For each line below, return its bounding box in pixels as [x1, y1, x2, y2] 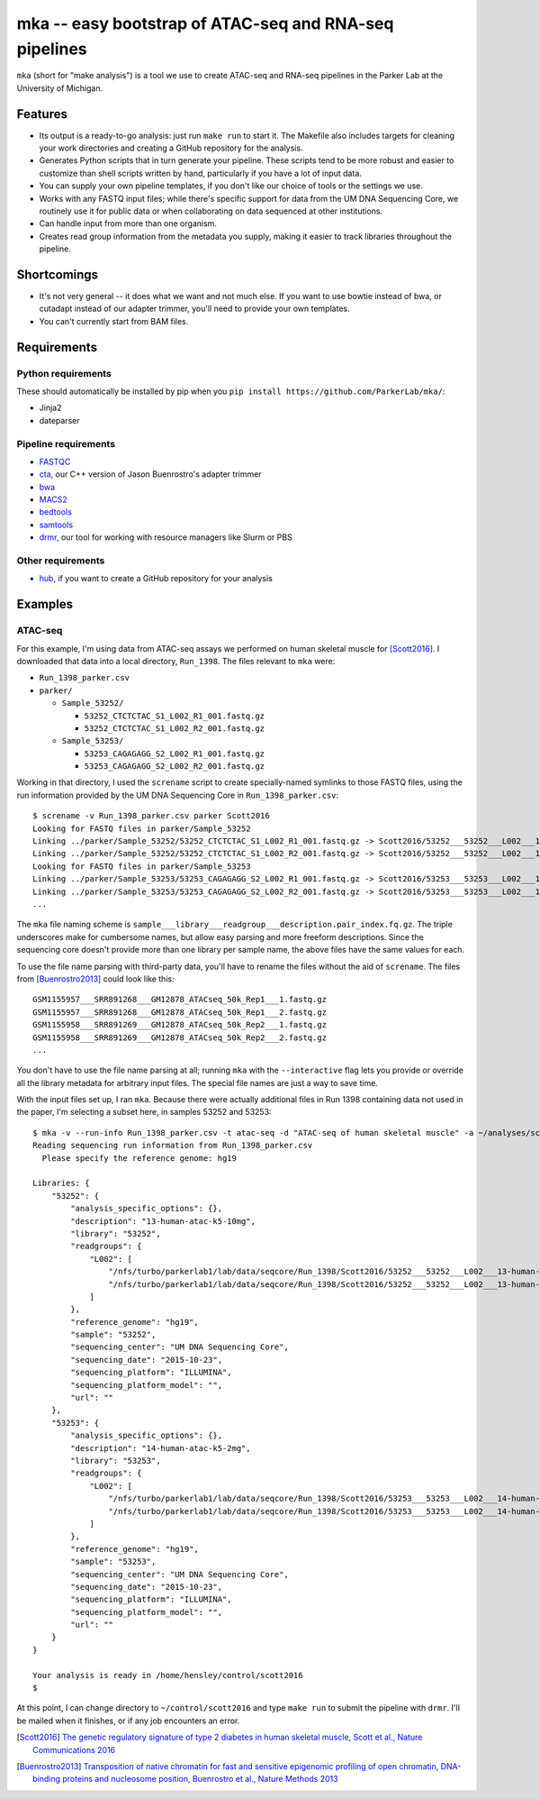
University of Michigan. [16, 82, 103, 94]
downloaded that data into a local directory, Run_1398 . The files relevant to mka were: [16, 655, 336, 666]
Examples [16, 597, 74, 612]
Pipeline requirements [16, 437, 116, 450]
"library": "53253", [70, 1456, 161, 1466]
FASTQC [39, 456, 71, 467]
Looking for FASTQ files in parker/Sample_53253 [32, 861, 251, 872]
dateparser [39, 415, 80, 425]
